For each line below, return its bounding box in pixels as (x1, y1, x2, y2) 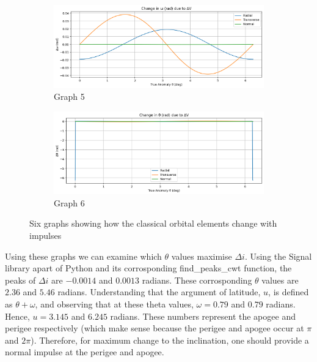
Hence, (5, 309, 30, 322)
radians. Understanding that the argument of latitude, (57, 285, 261, 298)
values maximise (171, 249, 232, 262)
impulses (29, 228, 62, 241)
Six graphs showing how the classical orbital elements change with (29, 217, 277, 230)
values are (261, 273, 299, 286)
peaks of (5, 273, 36, 286)
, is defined (268, 285, 309, 298)
